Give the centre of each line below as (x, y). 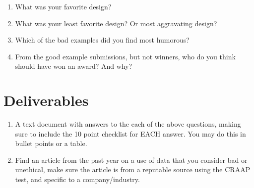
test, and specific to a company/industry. (77, 179)
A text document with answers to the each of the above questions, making (128, 124)
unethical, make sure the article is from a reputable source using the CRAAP (133, 169)
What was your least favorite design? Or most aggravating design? (116, 23)
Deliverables (46, 100)
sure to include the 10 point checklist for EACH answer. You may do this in (130, 133)
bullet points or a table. (51, 143)
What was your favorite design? (63, 6)
